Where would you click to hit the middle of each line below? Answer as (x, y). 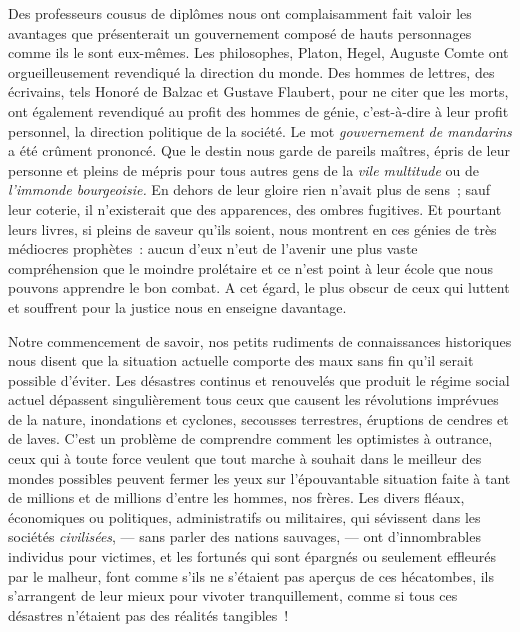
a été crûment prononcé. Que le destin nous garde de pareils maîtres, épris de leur (259, 150)
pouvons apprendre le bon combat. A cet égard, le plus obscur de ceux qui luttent (259, 287)
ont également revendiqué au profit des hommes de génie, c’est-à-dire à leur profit (258, 110)
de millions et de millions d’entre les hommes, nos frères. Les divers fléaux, (236, 497)
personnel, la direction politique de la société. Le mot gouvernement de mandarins (260, 130)
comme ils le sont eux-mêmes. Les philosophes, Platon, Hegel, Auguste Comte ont (258, 52)
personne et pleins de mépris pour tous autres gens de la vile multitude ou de (243, 169)
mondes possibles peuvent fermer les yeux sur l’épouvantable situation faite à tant (259, 477)
